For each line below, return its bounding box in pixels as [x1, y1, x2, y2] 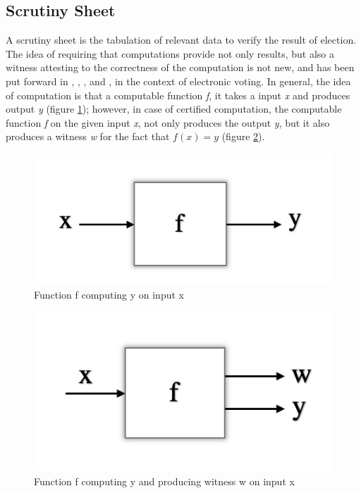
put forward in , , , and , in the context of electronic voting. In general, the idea [6, 73, 351, 88]
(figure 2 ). [221, 129, 265, 144]
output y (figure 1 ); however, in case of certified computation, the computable [6, 101, 342, 116]
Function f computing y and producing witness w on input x [34, 474, 295, 489]
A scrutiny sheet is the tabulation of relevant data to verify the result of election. [6, 32, 357, 47]
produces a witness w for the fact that [6, 129, 170, 144]
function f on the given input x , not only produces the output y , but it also [6, 115, 330, 130]
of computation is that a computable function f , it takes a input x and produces [6, 87, 350, 102]
